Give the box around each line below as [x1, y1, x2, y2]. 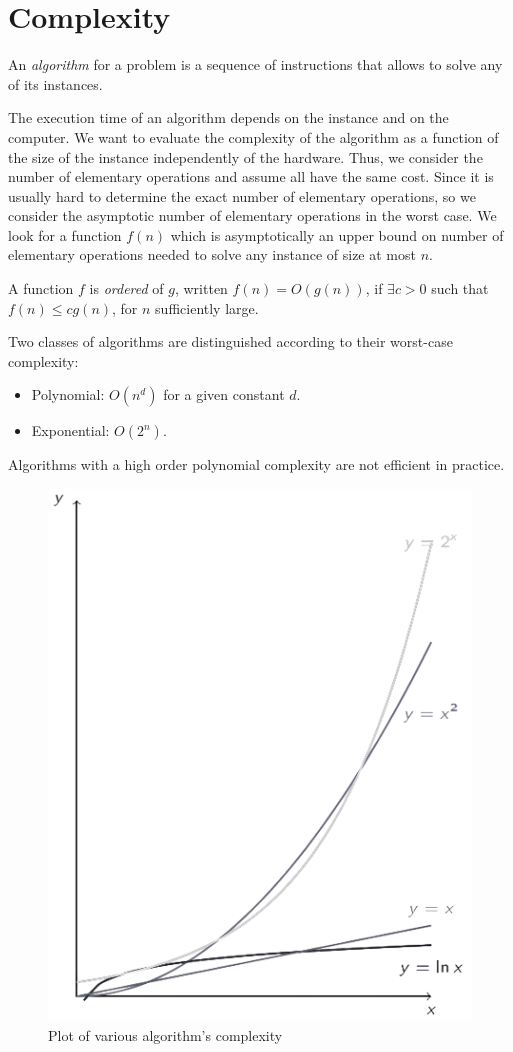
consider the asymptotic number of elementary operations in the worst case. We [8, 205, 497, 226]
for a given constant [163, 384, 285, 405]
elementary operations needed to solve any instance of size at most [8, 244, 416, 265]
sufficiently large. [155, 297, 259, 318]
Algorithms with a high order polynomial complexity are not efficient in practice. [8, 454, 505, 475]
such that [431, 278, 489, 299]
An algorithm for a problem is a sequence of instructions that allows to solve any [8, 54, 503, 75]
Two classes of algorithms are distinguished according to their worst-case [8, 331, 453, 352]
